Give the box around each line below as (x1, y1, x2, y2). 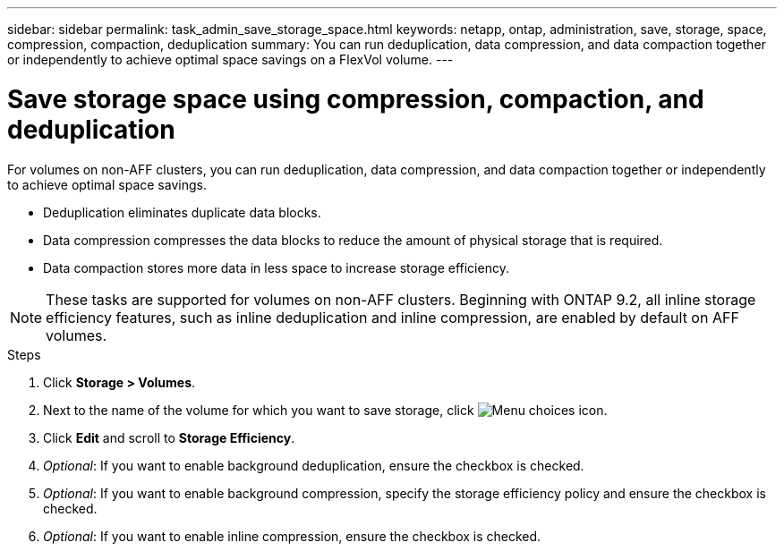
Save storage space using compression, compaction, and (7, 83, 704, 114)
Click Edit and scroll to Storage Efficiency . (43, 429, 295, 445)
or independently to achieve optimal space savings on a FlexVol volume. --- (7, 52, 454, 67)
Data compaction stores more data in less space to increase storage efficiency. (43, 259, 509, 275)
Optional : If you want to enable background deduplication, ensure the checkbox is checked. (43, 457, 584, 473)
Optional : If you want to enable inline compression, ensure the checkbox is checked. (43, 528, 541, 544)
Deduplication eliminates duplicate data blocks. (43, 204, 321, 220)
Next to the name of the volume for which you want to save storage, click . (43, 402, 608, 418)
